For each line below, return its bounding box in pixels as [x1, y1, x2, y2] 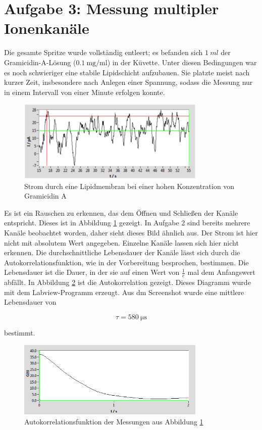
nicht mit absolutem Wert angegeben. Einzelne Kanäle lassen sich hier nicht [4, 237, 239, 248]
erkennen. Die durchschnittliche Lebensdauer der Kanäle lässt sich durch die [4, 247, 240, 258]
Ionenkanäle [4, 18, 89, 38]
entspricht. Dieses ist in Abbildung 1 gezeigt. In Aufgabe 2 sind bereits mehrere [4, 217, 250, 228]
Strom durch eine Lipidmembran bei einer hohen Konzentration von [24, 180, 235, 191]
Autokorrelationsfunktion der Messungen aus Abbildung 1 [24, 416, 203, 427]
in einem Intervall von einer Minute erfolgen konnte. [4, 86, 165, 97]
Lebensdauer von [4, 297, 57, 307]
